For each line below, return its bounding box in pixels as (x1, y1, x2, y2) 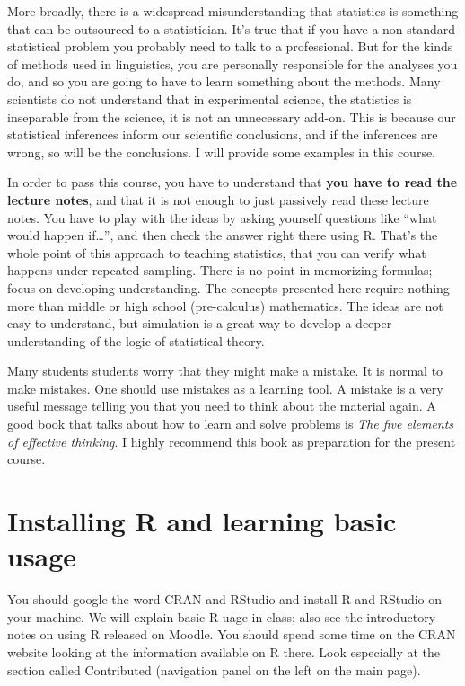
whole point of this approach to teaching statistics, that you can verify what (7, 243, 426, 262)
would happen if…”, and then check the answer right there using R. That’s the (7, 226, 438, 245)
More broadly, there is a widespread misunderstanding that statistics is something (7, 2, 459, 20)
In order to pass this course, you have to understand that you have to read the (7, 173, 458, 192)
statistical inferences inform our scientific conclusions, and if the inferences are (7, 125, 438, 144)
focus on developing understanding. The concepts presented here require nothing (7, 278, 450, 297)
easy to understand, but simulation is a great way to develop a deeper (7, 314, 392, 333)
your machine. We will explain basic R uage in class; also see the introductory (7, 607, 436, 626)
